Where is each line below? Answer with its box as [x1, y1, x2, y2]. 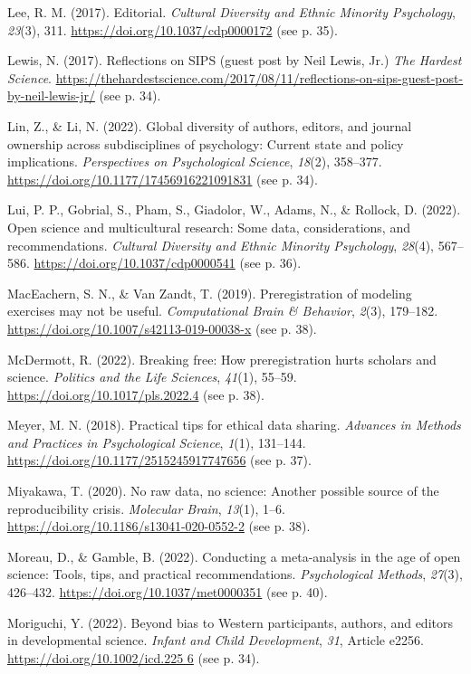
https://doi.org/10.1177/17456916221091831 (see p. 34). [7, 169, 318, 188]
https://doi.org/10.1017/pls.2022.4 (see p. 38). [7, 384, 264, 403]
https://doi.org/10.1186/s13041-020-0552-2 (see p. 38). [7, 517, 311, 536]
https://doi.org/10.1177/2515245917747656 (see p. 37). [7, 451, 312, 470]
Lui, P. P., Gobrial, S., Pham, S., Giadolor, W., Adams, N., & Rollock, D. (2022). [7, 200, 461, 219]
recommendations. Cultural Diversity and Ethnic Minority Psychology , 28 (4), [7, 235, 434, 254]
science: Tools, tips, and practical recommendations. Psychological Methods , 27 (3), [7, 565, 463, 584]
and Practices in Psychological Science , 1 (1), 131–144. [7, 432, 306, 451]
